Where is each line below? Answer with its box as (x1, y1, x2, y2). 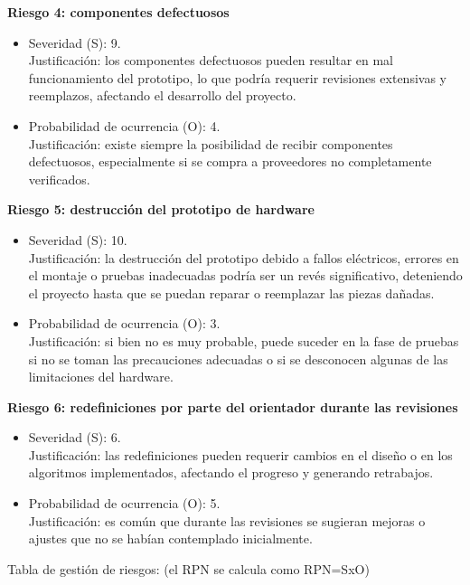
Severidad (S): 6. (28, 428, 121, 447)
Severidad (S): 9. (28, 33, 121, 52)
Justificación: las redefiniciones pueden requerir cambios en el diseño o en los (28, 445, 453, 464)
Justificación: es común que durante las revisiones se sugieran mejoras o (28, 511, 426, 530)
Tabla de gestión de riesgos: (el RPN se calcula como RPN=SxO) (7, 559, 370, 578)
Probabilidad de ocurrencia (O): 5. (28, 494, 221, 513)
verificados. (28, 169, 90, 188)
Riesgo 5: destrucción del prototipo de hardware (7, 200, 315, 219)
